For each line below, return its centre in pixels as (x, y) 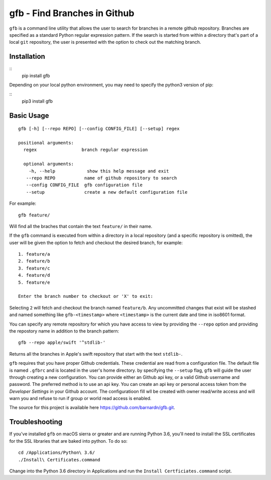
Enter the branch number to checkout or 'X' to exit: (86, 296)
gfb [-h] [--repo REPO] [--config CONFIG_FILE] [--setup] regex (99, 129)
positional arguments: (46, 143)
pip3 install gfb (37, 101)
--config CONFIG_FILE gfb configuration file (84, 185)
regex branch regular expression (86, 150)
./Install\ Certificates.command (59, 460)
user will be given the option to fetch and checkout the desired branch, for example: (96, 243)
